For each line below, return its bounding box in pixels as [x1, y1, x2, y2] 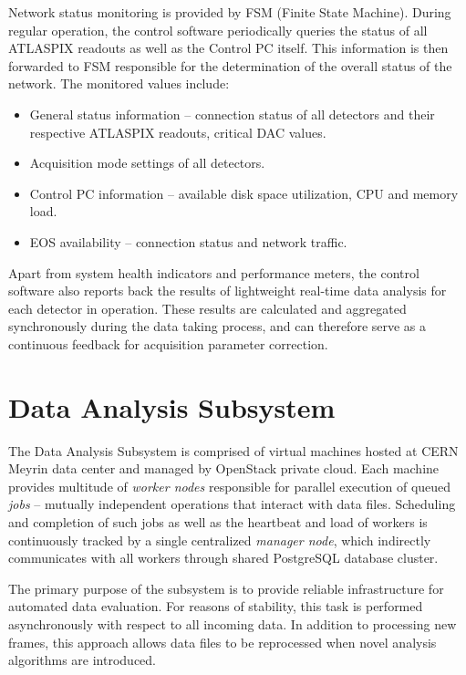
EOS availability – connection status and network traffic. [29, 232, 347, 251]
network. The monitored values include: [8, 74, 230, 93]
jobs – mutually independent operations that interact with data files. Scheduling [8, 494, 456, 514]
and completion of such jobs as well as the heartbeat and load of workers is [8, 513, 428, 531]
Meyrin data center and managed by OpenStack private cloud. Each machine [8, 459, 440, 478]
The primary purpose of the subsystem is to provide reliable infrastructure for [8, 578, 444, 597]
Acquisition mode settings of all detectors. [29, 153, 265, 172]
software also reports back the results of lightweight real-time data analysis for [8, 281, 447, 300]
